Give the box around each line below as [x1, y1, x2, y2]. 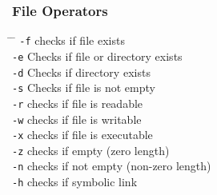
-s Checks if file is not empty [12, 79, 155, 96]
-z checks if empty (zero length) [12, 141, 170, 158]
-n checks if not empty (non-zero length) [12, 157, 211, 174]
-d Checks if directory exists [12, 63, 151, 80]
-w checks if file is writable [12, 110, 142, 127]
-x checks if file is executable [12, 126, 153, 143]
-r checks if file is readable [12, 94, 143, 111]
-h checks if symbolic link [12, 173, 138, 190]
